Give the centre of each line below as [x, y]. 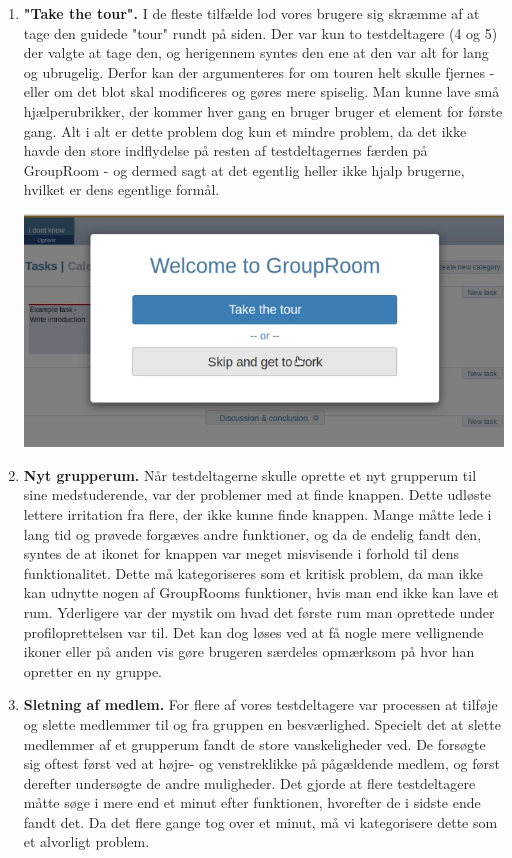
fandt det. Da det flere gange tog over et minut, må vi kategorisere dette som [260, 821]
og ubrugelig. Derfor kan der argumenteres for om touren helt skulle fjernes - [259, 71]
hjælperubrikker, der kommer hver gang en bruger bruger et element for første [263, 110]
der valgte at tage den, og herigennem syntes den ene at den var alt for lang [256, 52]
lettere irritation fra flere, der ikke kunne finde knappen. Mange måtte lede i [257, 513]
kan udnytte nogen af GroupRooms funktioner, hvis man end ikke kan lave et [261, 592]
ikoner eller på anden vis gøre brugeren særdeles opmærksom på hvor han [249, 651]
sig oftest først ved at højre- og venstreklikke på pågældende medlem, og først [261, 763]
